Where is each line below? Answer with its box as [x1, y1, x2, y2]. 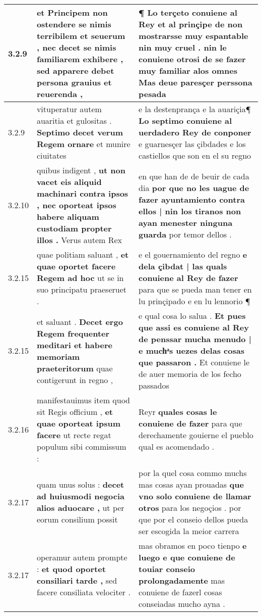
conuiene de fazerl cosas [139, 586, 222, 598]
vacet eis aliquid [36, 176, 102, 187]
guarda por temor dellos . [139, 228, 232, 240]
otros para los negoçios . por [139, 502, 241, 513]
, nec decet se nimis [36, 41, 116, 53]
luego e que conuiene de [139, 551, 235, 563]
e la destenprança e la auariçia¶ [139, 103, 251, 115]
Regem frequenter [36, 327, 110, 339]
